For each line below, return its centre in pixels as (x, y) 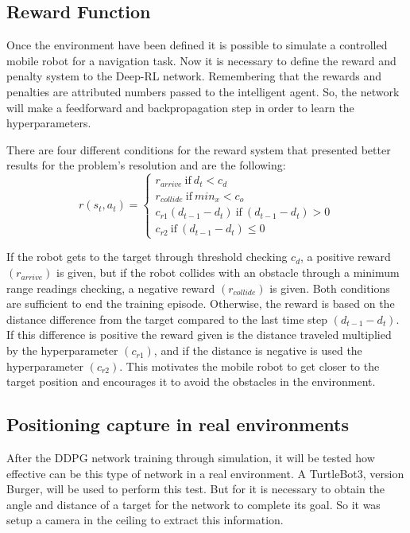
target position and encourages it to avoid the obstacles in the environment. (191, 381)
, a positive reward (346, 257)
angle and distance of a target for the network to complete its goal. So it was (193, 504)
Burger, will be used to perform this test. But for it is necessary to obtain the (195, 489)
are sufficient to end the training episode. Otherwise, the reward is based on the (201, 303)
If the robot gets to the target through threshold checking (147, 257)
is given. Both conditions (330, 288)
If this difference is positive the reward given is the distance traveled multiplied (199, 335)
